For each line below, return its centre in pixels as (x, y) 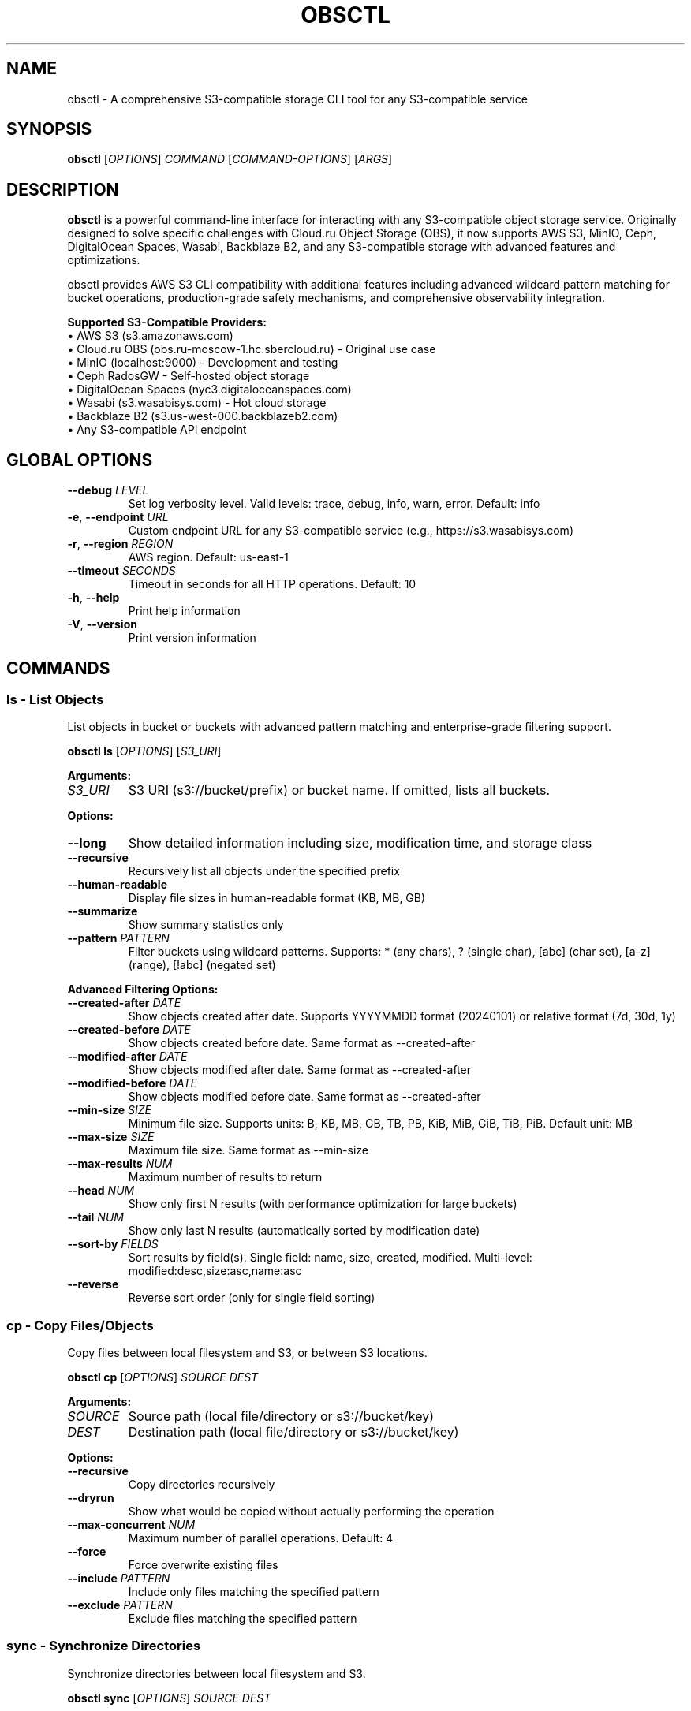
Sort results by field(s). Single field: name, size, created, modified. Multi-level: (330, 1258)
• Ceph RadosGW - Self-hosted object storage (189, 376)
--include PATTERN (119, 1579)
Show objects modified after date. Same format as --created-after (299, 1070)
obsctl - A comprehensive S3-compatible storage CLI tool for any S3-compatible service (297, 99)
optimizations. (104, 260)
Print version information (192, 638)
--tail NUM (95, 1217)
